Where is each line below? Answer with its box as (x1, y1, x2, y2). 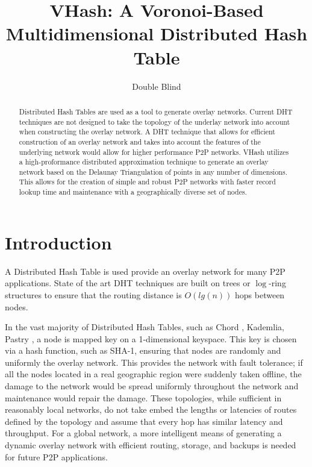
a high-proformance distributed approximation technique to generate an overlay (19, 157, 269, 167)
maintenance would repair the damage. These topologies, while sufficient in (5, 391, 282, 404)
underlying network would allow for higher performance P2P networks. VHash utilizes (19, 146, 289, 157)
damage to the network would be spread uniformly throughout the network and (5, 380, 299, 392)
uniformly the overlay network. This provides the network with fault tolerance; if (5, 356, 303, 368)
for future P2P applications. (5, 450, 108, 463)
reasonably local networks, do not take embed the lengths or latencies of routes (5, 403, 297, 416)
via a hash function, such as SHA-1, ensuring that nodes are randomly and (5, 344, 281, 357)
